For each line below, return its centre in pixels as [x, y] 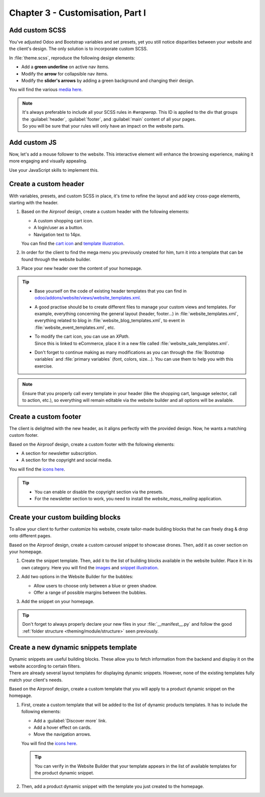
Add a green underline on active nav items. [66, 67]
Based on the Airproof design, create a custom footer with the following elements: [92, 444]
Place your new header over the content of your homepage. [82, 268]
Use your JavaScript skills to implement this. [54, 170]
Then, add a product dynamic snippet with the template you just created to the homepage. [113, 786]
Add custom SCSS [38, 30]
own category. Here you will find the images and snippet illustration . [90, 567]
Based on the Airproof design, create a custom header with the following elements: [105, 212]
